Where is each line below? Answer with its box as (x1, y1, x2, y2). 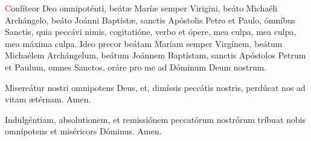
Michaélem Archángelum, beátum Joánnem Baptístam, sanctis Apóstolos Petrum (5, 49, 306, 61)
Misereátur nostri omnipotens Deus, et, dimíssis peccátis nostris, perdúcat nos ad (5, 81, 306, 93)
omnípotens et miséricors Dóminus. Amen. (5, 125, 162, 137)
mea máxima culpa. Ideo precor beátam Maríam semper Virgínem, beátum (5, 37, 283, 49)
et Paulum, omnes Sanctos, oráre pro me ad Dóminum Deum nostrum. (5, 60, 267, 73)
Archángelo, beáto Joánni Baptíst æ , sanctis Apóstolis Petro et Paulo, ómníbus (5, 13, 296, 26)
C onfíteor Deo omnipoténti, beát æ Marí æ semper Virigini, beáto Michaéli (5, 2, 278, 14)
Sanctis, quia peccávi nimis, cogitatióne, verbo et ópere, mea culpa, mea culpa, (5, 25, 297, 38)
